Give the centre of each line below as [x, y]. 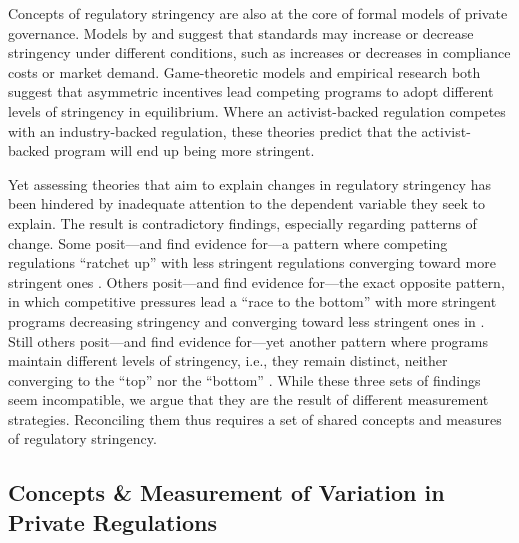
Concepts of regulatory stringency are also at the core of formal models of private [258, 13]
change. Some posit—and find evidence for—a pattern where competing [228, 242]
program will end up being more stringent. [184, 150]
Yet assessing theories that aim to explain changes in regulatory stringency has [249, 183]
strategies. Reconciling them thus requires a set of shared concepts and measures [255, 418]
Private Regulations [113, 521]
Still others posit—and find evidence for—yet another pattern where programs [248, 340]
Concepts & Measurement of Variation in [226, 492]
